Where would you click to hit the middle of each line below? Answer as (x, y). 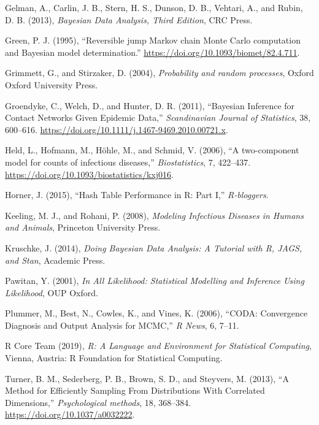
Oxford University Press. (52, 84)
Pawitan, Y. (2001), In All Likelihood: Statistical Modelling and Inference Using (155, 281)
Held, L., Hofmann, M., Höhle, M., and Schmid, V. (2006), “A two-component (152, 150)
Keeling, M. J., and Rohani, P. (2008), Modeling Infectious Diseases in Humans (154, 215)
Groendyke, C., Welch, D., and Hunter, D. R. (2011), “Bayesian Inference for (150, 105)
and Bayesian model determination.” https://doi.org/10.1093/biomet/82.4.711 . (152, 52)
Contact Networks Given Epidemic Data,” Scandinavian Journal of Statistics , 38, (158, 117)
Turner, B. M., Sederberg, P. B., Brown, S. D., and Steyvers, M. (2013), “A (147, 378)
